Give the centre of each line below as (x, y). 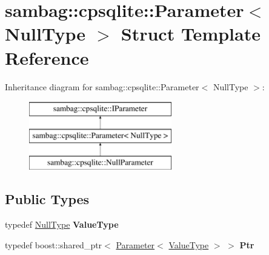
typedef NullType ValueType (62, 224)
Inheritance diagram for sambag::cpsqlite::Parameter (102, 86)
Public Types (47, 199)
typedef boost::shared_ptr (54, 244)
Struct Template (191, 34)
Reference (47, 57)
